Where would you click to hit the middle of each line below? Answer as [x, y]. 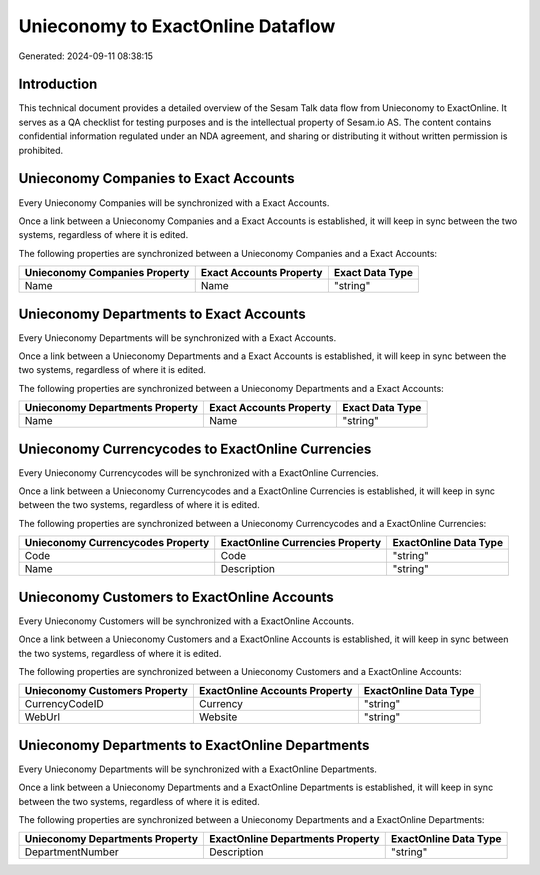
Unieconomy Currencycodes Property [117, 543]
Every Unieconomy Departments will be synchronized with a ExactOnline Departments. [197, 769]
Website [218, 717]
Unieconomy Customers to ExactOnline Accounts [176, 596]
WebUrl [42, 717]
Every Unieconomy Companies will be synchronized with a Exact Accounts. [174, 202]
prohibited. [41, 150]
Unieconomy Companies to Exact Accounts [156, 178]
